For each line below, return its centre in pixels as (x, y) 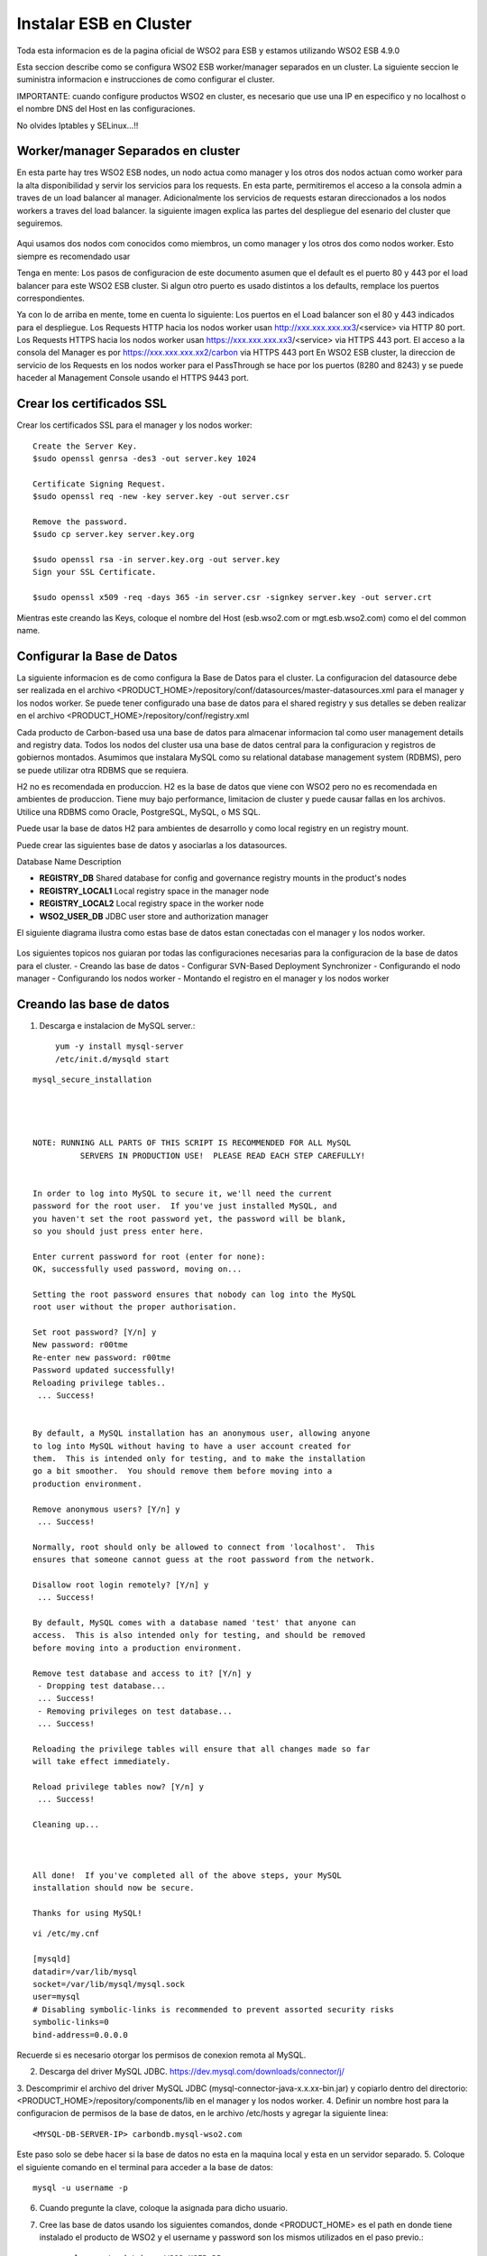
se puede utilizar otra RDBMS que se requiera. (103, 770)
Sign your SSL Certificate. (95, 572)
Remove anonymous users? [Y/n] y (106, 1509)
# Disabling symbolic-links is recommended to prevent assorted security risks (213, 2009)
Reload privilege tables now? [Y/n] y (119, 1787)
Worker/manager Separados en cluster (129, 151)
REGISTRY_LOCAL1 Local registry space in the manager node (154, 891)
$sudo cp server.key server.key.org (114, 534)
